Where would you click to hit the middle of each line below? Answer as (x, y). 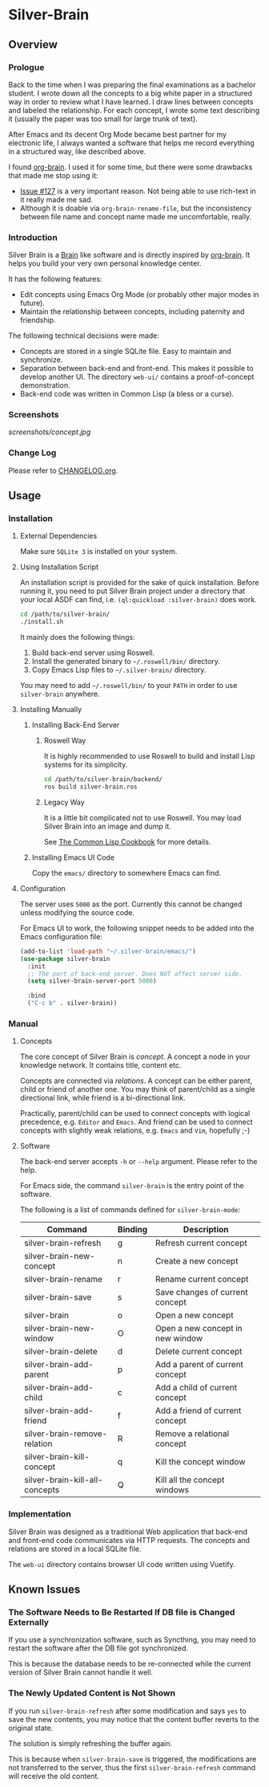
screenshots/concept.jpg (50, 432)
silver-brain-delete (60, 1352)
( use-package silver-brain (65, 959)
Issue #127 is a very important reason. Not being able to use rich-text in (138, 191)
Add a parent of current (199, 1365)
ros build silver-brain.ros (90, 787)
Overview (33, 45)
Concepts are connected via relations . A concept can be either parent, (136, 1081)
